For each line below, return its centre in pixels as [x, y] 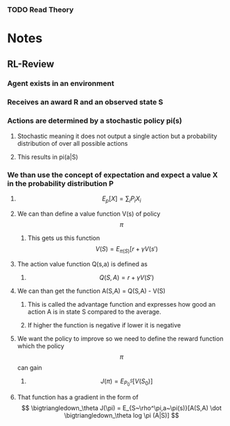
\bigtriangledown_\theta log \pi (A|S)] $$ [122, 415]
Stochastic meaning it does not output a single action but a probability [117, 136]
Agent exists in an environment [61, 83]
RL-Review [31, 64]
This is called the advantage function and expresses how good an [122, 304]
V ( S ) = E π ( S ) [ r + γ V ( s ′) [126, 249]
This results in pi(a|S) [47, 157]
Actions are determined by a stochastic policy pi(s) [95, 121]
